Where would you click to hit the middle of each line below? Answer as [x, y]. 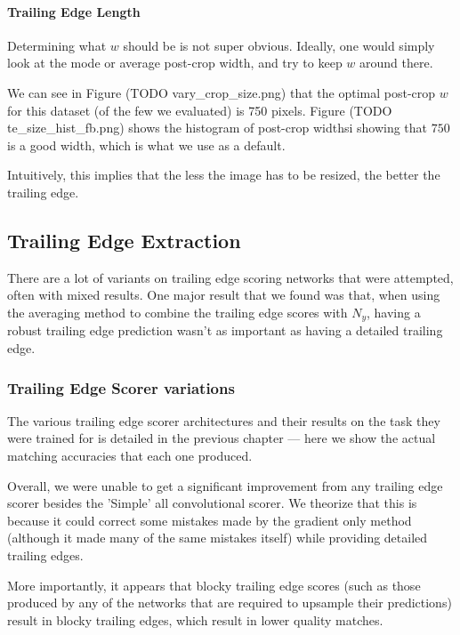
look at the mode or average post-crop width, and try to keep [175, 63]
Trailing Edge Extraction [124, 240]
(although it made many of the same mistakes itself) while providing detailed [218, 538]
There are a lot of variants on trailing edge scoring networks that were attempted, [230, 277]
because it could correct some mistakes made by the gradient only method [210, 520]
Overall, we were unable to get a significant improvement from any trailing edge [225, 485]
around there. [396, 63]
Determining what [57, 45]
